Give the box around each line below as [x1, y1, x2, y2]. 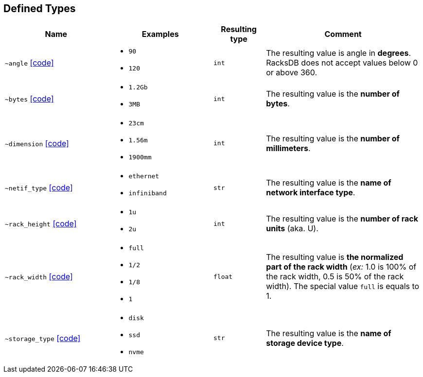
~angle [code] [5, 58, 54, 68]
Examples [141, 29, 179, 39]
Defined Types [3, 2, 76, 15]
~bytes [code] [5, 94, 54, 104]
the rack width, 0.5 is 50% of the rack [266, 272, 404, 282]
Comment [324, 29, 362, 39]
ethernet [128, 172, 159, 180]
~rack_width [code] [5, 272, 73, 282]
